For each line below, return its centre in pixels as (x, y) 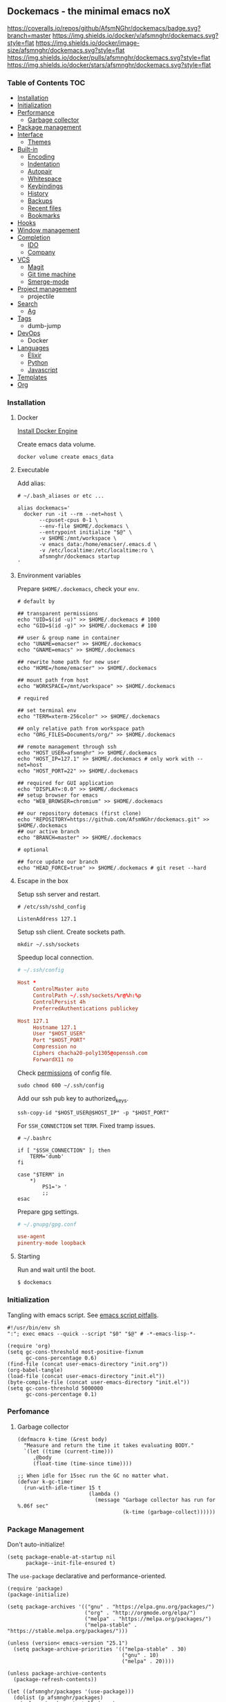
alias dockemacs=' (44, 508)
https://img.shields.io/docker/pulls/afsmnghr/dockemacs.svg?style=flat (109, 57)
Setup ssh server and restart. (59, 894)
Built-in (27, 150)
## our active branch (48, 832)
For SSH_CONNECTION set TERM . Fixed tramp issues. (86, 1125)
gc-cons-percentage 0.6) (61, 1358)
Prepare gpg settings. (48, 1211)
